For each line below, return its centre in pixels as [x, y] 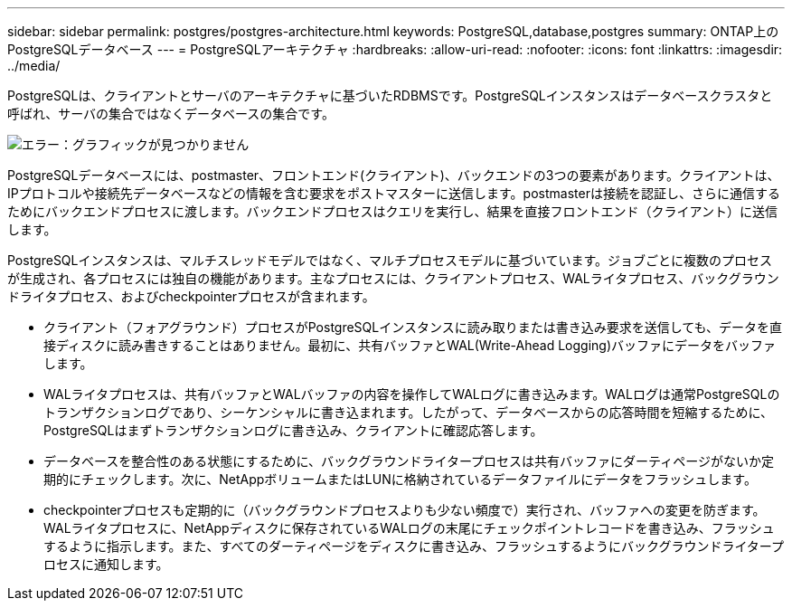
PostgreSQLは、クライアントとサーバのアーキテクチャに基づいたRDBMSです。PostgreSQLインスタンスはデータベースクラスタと [390, 95]
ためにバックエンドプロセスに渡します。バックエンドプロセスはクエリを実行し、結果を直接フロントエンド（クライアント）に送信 [393, 211]
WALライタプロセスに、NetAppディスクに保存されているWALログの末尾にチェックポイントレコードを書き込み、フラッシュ [409, 528]
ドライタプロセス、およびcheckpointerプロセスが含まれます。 [191, 296]
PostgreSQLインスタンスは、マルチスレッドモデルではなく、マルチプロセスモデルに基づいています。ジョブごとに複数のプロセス [390, 260]
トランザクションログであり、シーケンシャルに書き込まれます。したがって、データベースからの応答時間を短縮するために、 [408, 412]
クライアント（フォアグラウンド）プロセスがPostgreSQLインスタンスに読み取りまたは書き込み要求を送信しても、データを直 [413, 327]
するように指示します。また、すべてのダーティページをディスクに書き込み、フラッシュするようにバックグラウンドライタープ [414, 546]
